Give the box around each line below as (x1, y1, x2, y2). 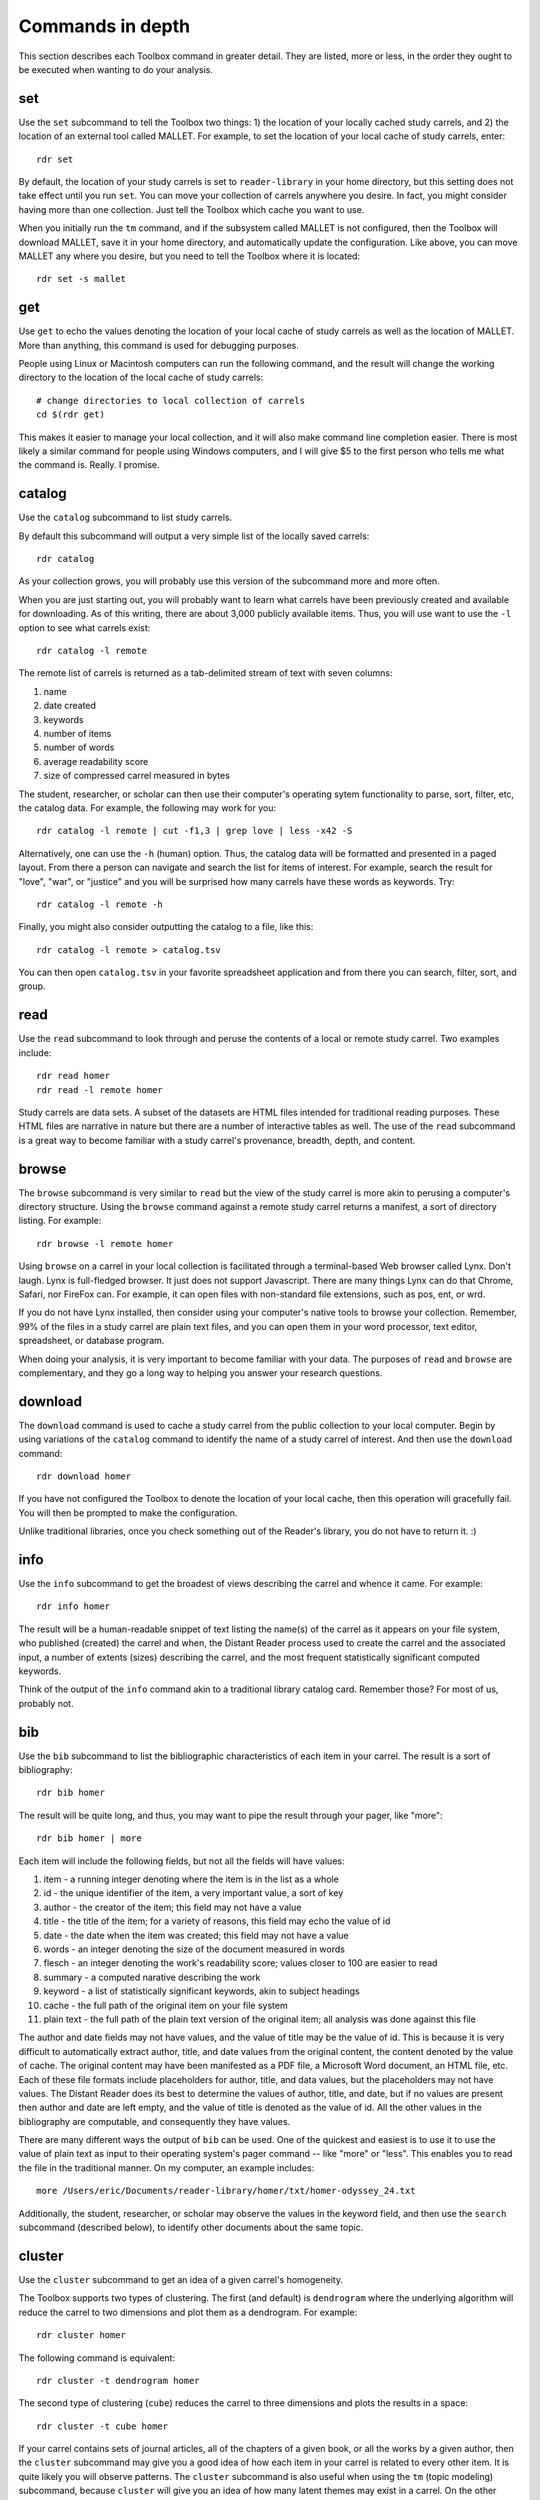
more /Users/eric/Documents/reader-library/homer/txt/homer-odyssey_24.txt (36, 2185, 416, 2197)
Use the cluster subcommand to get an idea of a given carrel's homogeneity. (18, 2273, 344, 2285)
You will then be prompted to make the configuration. (18, 1506, 238, 1519)
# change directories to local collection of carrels (36, 395, 305, 406)
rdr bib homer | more (36, 1833, 142, 1844)
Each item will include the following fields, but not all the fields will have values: (18, 1855, 345, 1867)
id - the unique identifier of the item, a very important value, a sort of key (43, 1887, 344, 1899)
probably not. (18, 1697, 74, 1709)
